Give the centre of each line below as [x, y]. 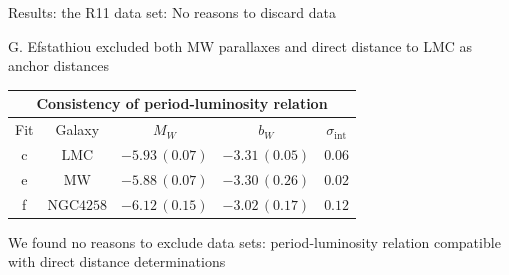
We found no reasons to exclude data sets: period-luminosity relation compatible [254, 241]
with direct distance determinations [117, 261]
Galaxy [77, 129]
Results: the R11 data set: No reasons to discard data [172, 12]
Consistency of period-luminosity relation [182, 103]
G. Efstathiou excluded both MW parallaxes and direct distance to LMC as [240, 45]
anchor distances [58, 65]
